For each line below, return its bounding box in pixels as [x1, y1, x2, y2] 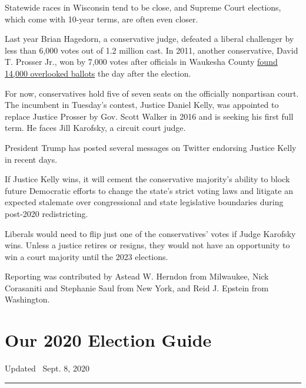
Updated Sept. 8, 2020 [5, 362, 89, 374]
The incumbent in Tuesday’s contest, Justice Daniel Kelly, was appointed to [5, 98, 279, 111]
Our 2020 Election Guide [5, 328, 212, 352]
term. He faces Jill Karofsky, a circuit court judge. [5, 121, 186, 134]
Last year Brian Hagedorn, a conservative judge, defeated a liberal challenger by [5, 32, 294, 45]
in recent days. [5, 153, 58, 165]
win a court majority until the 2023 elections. [5, 250, 168, 262]
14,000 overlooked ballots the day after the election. [5, 67, 191, 79]
